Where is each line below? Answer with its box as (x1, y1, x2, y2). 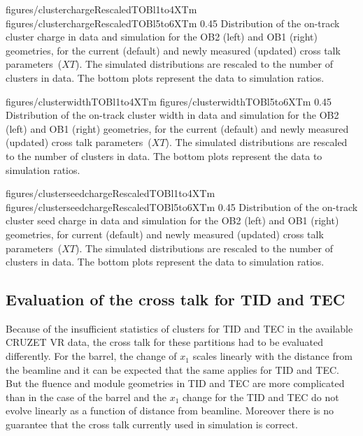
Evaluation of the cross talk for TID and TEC (6, 289, 346, 310)
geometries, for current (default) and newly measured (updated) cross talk (6, 226, 324, 241)
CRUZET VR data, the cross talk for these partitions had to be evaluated (6, 335, 324, 349)
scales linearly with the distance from (192, 349, 353, 363)
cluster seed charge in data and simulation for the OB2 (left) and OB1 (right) (6, 213, 339, 228)
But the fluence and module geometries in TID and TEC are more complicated (6, 376, 345, 391)
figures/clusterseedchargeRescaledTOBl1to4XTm (6, 186, 215, 201)
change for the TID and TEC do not (183, 389, 339, 404)
